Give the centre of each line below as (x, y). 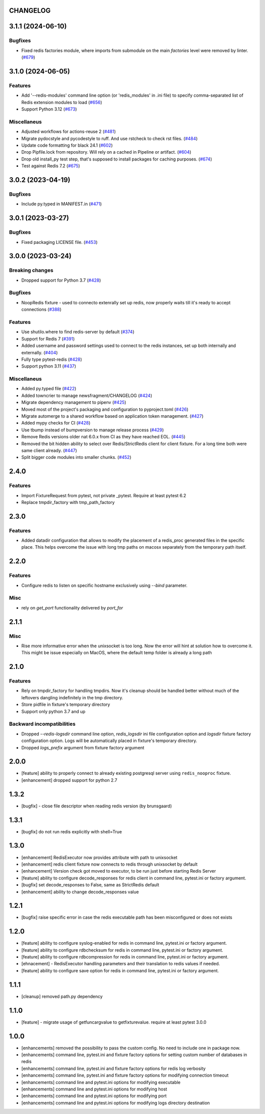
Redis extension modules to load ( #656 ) (62, 102)
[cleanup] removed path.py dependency (62, 996)
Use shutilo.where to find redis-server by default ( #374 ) (78, 332)
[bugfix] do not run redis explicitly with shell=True (72, 831)
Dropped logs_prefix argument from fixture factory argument (83, 747)
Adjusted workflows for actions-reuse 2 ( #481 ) (69, 132)
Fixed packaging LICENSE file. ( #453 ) (59, 242)
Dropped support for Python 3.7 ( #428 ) (61, 280)
